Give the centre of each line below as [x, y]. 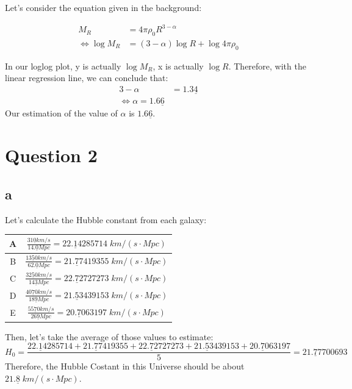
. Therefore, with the [267, 66]
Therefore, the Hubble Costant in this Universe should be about [125, 366]
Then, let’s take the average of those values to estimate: [109, 336]
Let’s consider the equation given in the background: [103, 7]
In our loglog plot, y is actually [63, 66]
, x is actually [178, 66]
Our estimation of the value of [61, 113]
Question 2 [51, 155]
